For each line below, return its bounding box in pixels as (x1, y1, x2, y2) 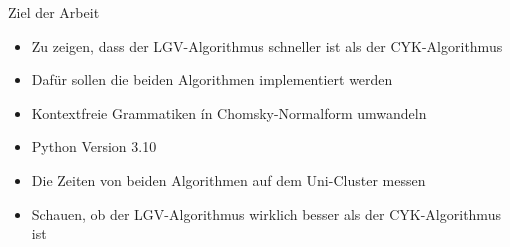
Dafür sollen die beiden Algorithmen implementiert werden (31, 69, 393, 90)
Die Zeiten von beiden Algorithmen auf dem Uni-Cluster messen (31, 169, 426, 190)
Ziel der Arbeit (8, 2, 100, 22)
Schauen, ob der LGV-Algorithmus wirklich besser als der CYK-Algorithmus (31, 203, 501, 224)
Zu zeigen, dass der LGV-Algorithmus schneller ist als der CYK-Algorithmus (31, 35, 503, 56)
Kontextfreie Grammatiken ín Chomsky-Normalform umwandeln (31, 102, 427, 123)
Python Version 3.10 (31, 136, 157, 157)
